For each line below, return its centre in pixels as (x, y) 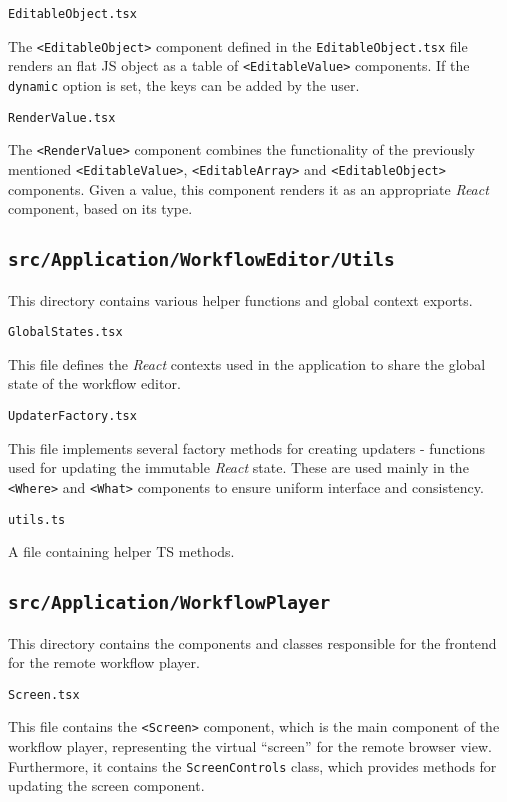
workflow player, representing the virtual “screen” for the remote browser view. (250, 746)
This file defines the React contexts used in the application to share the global (247, 363)
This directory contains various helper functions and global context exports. (240, 299)
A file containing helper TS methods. (121, 551)
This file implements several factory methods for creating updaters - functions (247, 447)
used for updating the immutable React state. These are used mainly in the (238, 467)
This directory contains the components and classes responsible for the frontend (252, 642)
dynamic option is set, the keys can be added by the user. (184, 84)
